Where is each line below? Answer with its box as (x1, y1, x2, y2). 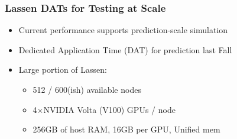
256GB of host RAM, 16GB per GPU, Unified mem (33, 123, 220, 135)
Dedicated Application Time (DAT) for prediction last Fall (18, 43, 232, 56)
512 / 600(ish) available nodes (33, 83, 141, 95)
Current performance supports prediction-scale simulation (18, 24, 228, 36)
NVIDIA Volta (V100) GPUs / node (43, 103, 176, 115)
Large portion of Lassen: (18, 63, 107, 76)
